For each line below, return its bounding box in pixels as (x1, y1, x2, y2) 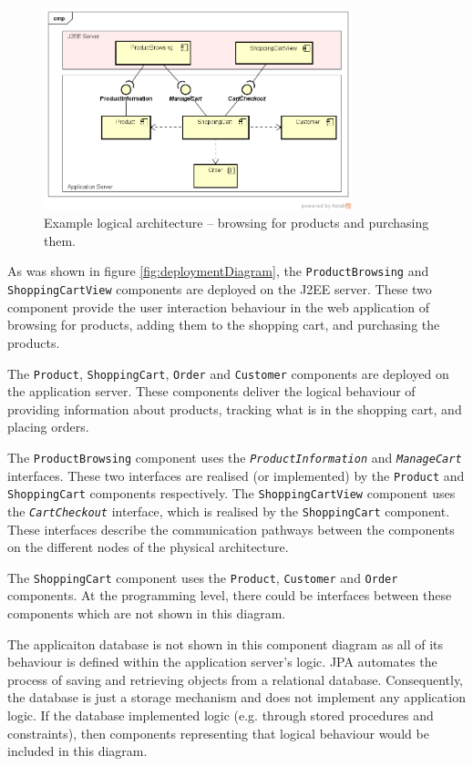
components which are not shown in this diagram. (7, 604, 286, 622)
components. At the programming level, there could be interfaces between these (7, 586, 452, 605)
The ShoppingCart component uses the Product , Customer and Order (7, 567, 398, 587)
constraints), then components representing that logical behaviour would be (7, 723, 429, 742)
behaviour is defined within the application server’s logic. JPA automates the (7, 652, 437, 671)
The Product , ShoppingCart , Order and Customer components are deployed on (7, 363, 449, 383)
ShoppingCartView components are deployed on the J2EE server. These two (7, 280, 432, 299)
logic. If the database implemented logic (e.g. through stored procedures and (7, 705, 434, 724)
